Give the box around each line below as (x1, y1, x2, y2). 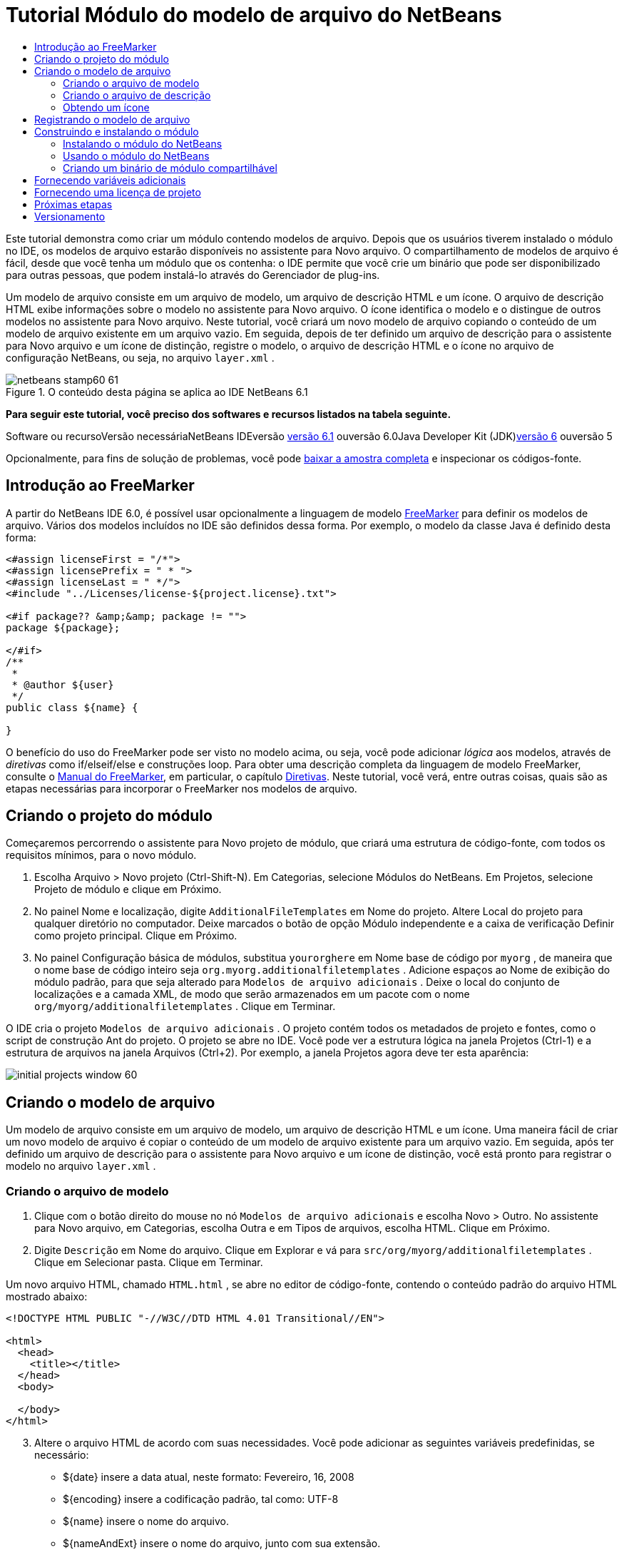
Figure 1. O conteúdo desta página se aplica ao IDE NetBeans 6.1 (6, 385, 308, 398)
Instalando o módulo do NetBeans (63, 137, 223, 150)
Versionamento (34, 210, 106, 223)
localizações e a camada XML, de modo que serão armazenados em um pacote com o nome (34, 988, 470, 1001)
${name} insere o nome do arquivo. (63, 1515, 230, 1528)
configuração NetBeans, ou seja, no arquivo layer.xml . (6, 351, 275, 364)
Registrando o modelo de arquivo (34, 113, 190, 126)
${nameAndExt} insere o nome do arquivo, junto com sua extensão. (63, 1537, 381, 1550)
